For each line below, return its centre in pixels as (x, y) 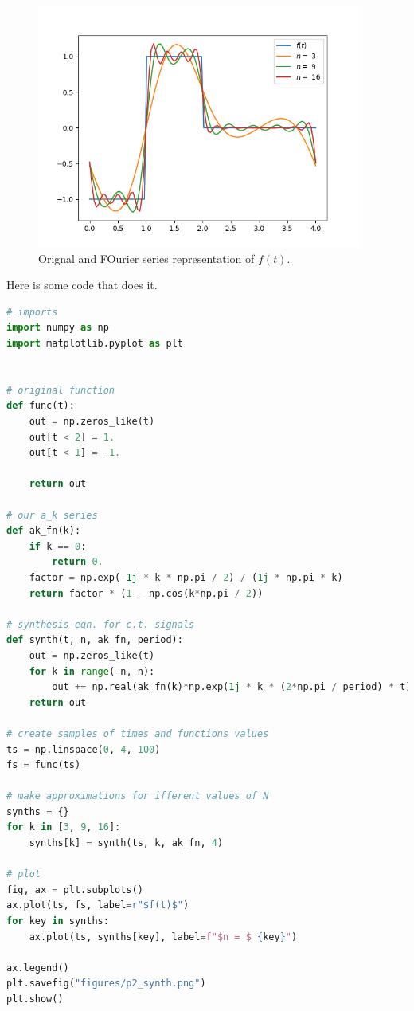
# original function (61, 390)
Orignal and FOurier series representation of (146, 258)
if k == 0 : (58, 546)
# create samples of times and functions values (138, 733)
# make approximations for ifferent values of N (138, 796)
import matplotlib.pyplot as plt (95, 344)
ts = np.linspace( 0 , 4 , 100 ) (84, 749)
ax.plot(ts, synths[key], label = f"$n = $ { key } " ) (163, 937)
